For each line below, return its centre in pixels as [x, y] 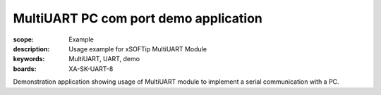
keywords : [29, 59]
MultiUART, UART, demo [104, 59]
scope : [24, 39]
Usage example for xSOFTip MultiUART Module [138, 49]
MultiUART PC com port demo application [138, 18]
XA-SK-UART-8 [91, 69]
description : [31, 49]
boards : [25, 69]
